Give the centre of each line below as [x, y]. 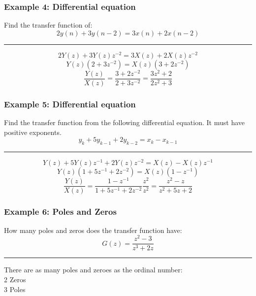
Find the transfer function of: [48, 25]
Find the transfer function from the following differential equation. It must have [124, 122]
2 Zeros [15, 279]
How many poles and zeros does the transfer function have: [93, 230]
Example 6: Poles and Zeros [60, 212]
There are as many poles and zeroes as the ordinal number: [93, 270]
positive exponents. [33, 132]
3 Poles [15, 289]
